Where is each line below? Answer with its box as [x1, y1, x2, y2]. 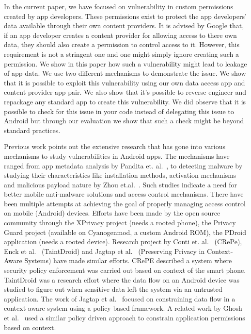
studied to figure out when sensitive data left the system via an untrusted [4, 284, 222, 294]
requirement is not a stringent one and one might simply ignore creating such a [4, 49, 239, 59]
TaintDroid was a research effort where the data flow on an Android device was [4, 274, 239, 284]
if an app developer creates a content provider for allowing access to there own [4, 30, 237, 40]
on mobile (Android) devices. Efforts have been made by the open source [4, 208, 220, 218]
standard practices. [4, 125, 61, 135]
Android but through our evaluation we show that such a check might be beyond [4, 116, 244, 126]
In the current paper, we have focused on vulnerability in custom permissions [4, 1, 234, 11]
